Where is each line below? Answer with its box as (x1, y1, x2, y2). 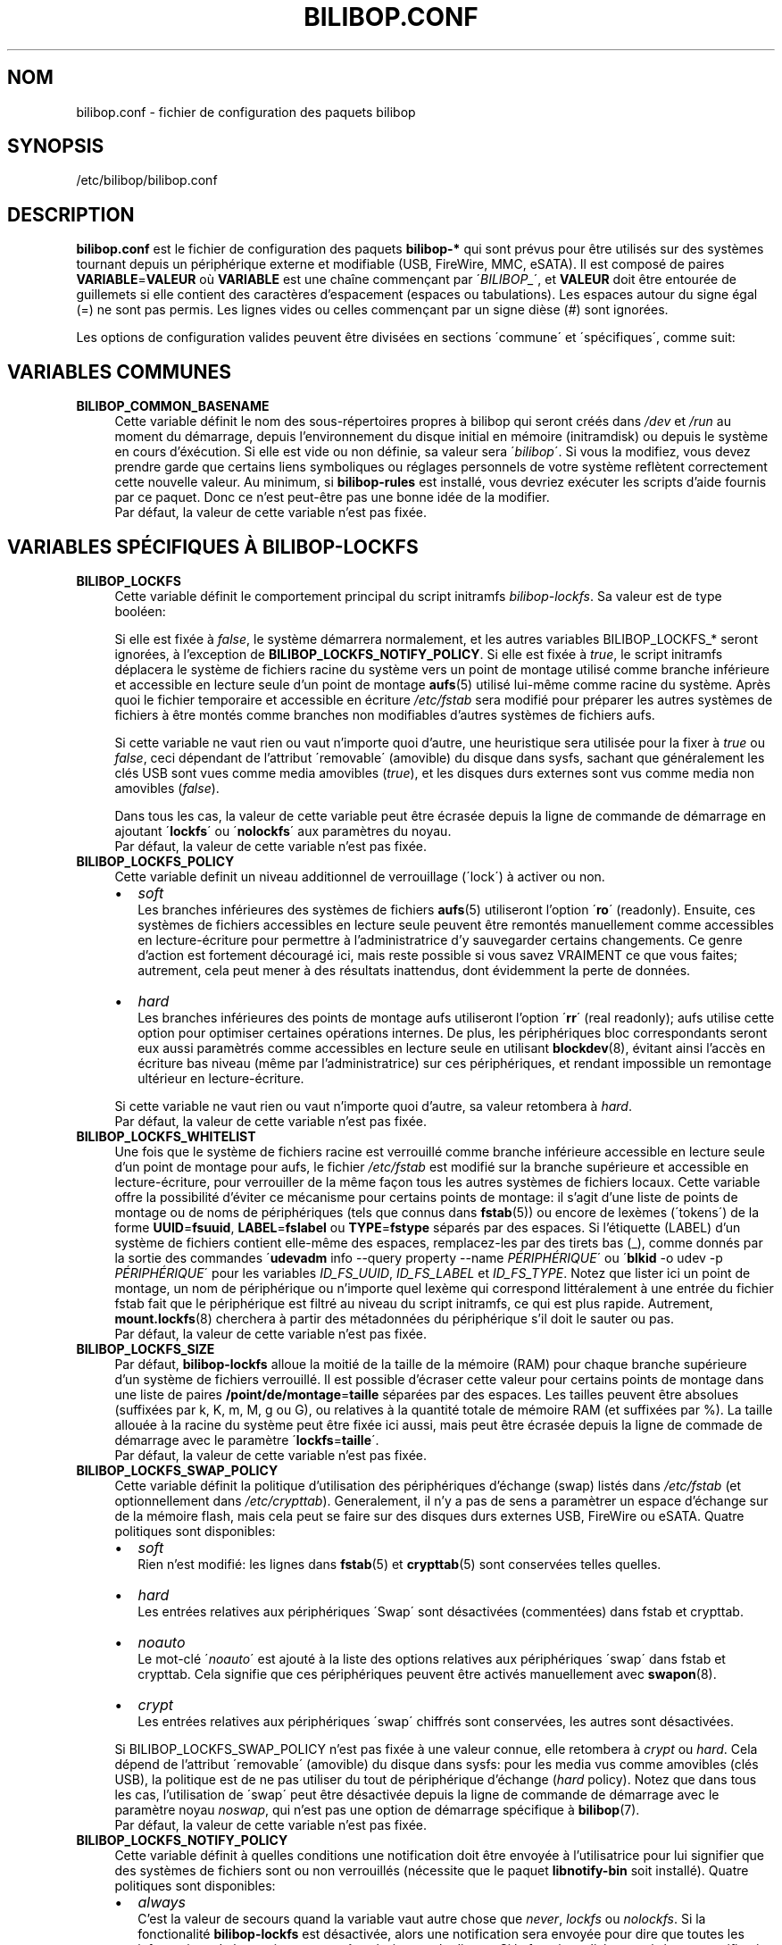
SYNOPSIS (7, 135, 104, 158)
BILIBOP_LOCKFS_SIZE (76, 1340, 215, 1356)
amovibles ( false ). (114, 780, 220, 796)
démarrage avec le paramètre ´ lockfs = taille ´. (114, 1432, 379, 1448)
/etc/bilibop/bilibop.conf (76, 172, 218, 188)
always (137, 1892, 187, 1911)
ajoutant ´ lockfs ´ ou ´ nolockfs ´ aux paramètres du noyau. (114, 822, 452, 839)
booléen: (114, 603, 166, 619)
